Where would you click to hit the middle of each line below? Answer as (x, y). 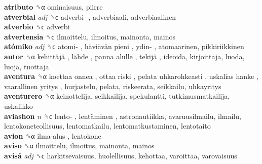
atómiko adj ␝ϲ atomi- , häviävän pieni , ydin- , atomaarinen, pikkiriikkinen (124, 46)
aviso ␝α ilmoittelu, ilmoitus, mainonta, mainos (79, 146)
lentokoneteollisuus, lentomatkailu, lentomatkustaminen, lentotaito (107, 126)
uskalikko (18, 106)
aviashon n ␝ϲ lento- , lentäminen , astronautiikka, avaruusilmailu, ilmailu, (123, 116)
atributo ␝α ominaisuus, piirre (53, 7)
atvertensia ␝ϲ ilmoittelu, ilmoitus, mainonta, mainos (90, 36)
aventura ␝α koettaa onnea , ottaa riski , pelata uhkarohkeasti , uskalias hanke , (131, 76)
